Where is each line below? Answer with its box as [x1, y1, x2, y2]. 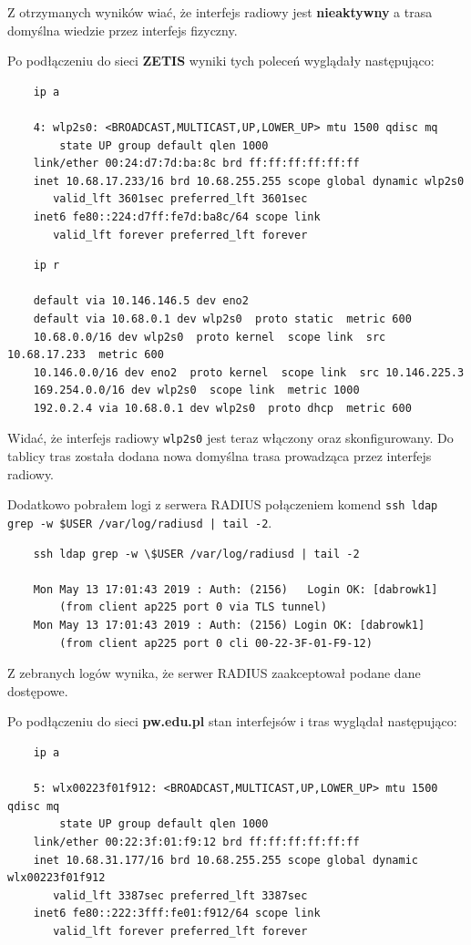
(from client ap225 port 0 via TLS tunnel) [59, 601, 327, 614]
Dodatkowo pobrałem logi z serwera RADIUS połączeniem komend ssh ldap [7, 495, 438, 514]
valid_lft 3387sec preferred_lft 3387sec [53, 889, 308, 902]
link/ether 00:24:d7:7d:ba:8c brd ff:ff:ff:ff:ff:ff [33, 157, 360, 170]
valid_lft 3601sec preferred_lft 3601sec [53, 192, 308, 206]
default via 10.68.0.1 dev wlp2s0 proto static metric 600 [33, 312, 412, 325]
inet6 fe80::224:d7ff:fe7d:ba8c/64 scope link [33, 210, 321, 223]
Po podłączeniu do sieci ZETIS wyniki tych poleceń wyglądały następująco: [7, 51, 435, 70]
